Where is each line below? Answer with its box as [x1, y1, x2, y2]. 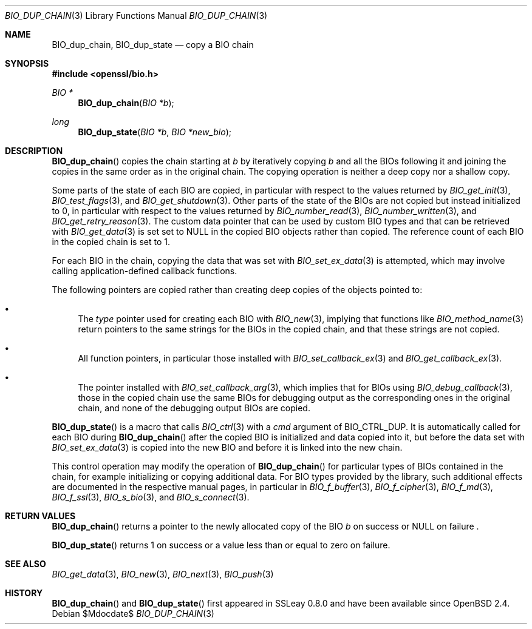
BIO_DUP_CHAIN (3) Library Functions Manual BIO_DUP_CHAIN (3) [5, 10, 268, 21]
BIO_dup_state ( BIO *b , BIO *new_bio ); [78, 127, 231, 137]
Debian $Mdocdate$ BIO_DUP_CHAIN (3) [52, 608, 214, 619]
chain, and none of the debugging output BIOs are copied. [78, 403, 310, 413]
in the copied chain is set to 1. [52, 237, 171, 247]
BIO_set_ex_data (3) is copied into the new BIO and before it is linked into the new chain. [52, 442, 403, 452]
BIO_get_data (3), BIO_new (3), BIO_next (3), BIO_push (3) [52, 569, 274, 579]
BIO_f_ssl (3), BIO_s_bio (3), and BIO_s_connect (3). [52, 492, 250, 502]
